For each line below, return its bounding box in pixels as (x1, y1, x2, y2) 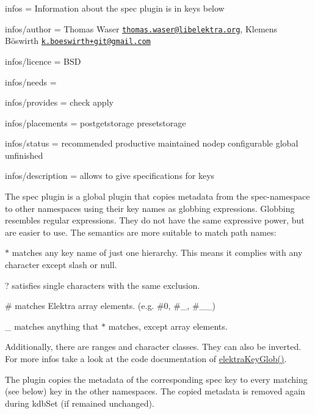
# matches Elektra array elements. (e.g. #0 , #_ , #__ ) (5, 299, 216, 312)
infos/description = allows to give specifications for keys (5, 169, 215, 182)
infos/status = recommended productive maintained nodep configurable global (5, 137, 299, 150)
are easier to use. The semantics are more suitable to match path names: (5, 225, 277, 238)
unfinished (5, 148, 43, 161)
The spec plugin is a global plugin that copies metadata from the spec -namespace (5, 190, 310, 203)
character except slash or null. (5, 258, 117, 271)
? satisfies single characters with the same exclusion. (5, 278, 200, 291)
